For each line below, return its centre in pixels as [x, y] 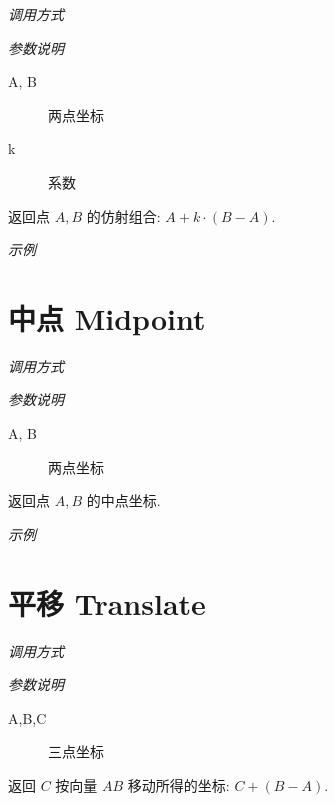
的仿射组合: [123, 215]
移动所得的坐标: [178, 784]
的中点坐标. [123, 500]
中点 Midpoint [107, 317]
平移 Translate [107, 602]
